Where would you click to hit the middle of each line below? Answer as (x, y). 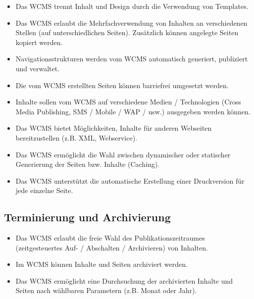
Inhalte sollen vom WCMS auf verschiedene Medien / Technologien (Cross (128, 102)
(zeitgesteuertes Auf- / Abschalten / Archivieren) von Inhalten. (112, 247)
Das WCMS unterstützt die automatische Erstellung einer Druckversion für (130, 180)
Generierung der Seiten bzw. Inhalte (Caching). (88, 164)
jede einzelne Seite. (44, 190)
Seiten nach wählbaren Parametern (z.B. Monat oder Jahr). (106, 290)
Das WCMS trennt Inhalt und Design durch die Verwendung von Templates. (132, 6)
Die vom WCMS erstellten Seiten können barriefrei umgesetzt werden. (122, 85)
